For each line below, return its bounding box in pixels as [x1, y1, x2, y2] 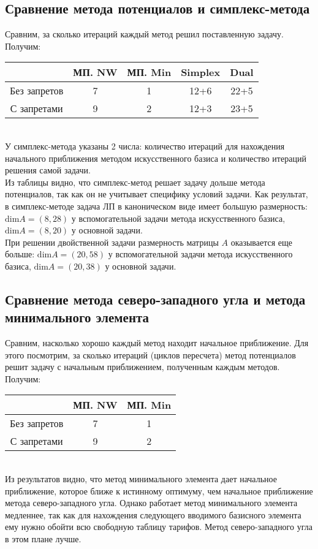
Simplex [181, 65, 221, 80]
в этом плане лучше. [5, 532, 81, 545]
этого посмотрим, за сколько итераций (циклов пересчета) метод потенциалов [5, 348, 296, 361]
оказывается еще [230, 235, 293, 248]
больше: [5, 248, 35, 260]
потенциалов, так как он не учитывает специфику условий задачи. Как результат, [5, 187, 308, 200]
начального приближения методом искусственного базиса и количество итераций [5, 151, 306, 164]
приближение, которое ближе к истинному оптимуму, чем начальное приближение [5, 484, 313, 497]
